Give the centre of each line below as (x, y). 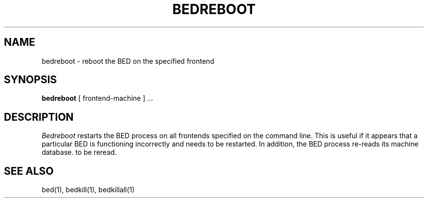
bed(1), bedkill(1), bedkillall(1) (88, 190)
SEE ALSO (29, 171)
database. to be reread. (79, 152)
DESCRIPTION (39, 117)
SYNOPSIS (31, 80)
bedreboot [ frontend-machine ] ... (97, 98)
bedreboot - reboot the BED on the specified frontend (128, 61)
